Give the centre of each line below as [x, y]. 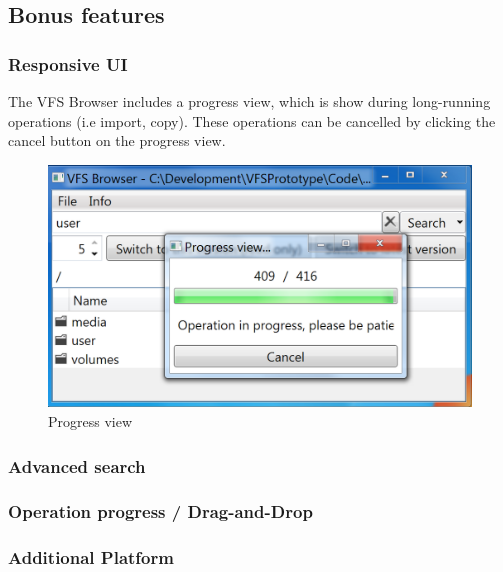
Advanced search [77, 465]
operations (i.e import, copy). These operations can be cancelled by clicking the [252, 120]
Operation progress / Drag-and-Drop [160, 511]
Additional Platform [91, 557]
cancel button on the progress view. [117, 140]
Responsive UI [68, 63]
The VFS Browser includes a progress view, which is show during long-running [249, 101]
